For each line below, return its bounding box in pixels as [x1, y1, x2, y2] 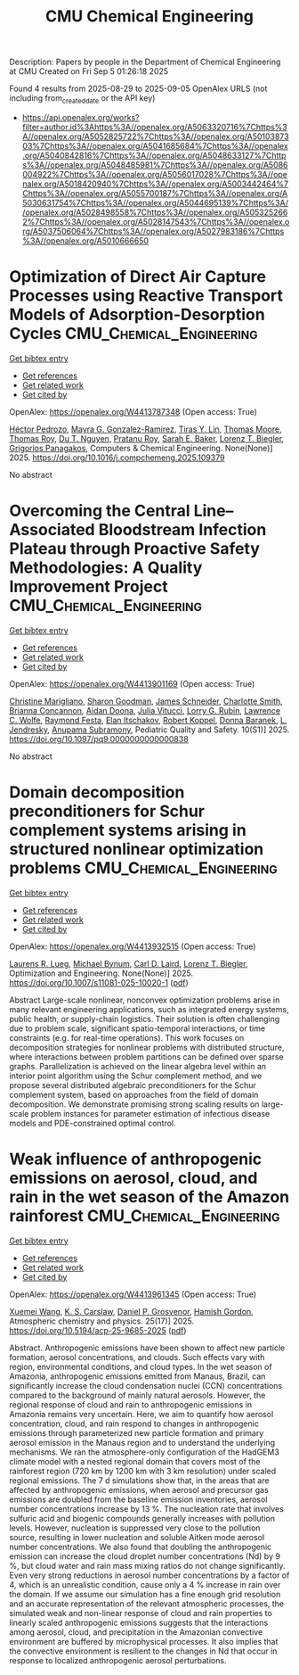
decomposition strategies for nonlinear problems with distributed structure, [9, 1042, 285, 1052]
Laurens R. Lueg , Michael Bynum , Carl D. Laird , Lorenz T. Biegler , [9, 958, 248, 969]
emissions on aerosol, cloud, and [9, 1168, 258, 1188]
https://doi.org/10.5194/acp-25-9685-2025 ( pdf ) [9, 1324, 187, 1335]
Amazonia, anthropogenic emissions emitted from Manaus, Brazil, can [9, 1371, 266, 1382]
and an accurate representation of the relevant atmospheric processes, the [9, 1598, 285, 1609]
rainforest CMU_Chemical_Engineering [9, 1206, 280, 1225]
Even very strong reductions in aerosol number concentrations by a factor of [9, 1570, 290, 1580]
